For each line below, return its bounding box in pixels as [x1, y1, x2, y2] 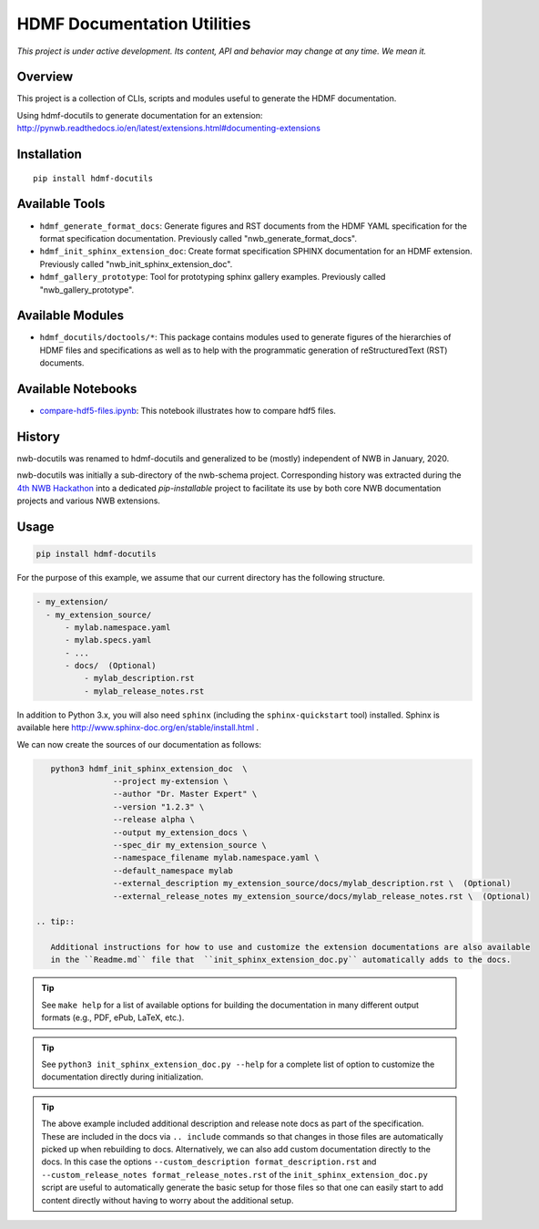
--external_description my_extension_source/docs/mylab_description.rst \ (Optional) [112, 878, 512, 889]
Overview [16, 69, 74, 85]
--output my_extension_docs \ [112, 827, 248, 838]
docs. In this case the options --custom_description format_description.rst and [41, 1156, 377, 1167]
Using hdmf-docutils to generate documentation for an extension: [16, 109, 263, 120]
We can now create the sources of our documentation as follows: [16, 738, 262, 749]
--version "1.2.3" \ [112, 801, 205, 811]
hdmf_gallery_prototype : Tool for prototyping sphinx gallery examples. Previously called [39, 272, 386, 283]
